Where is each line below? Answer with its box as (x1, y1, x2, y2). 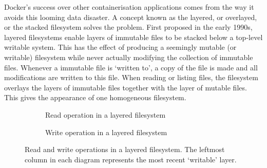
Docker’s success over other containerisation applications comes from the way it (4, 2, 254, 12)
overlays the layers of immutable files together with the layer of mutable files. (4, 82, 247, 92)
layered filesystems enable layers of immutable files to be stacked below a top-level (4, 31, 263, 42)
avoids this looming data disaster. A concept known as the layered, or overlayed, (4, 11, 257, 22)
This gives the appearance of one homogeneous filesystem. (4, 92, 186, 103)
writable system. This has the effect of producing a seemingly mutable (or (4, 42, 237, 52)
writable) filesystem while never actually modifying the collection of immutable (4, 51, 253, 62)
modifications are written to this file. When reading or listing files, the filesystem (4, 72, 258, 83)
